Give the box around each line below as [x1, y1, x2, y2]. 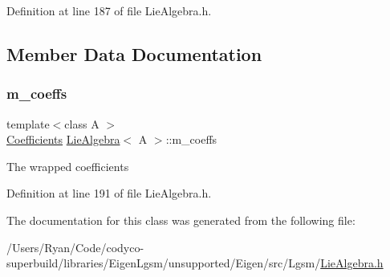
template [6, 115, 50, 132]
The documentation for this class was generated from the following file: [6, 211, 355, 228]
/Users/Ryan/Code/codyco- [6, 238, 144, 255]
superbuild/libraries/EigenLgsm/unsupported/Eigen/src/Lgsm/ [6, 255, 321, 271]
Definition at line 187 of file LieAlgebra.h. [6, 2, 212, 18]
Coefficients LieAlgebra [6, 131, 120, 148]
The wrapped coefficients [6, 157, 129, 174]
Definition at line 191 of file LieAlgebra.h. [6, 185, 212, 202]
